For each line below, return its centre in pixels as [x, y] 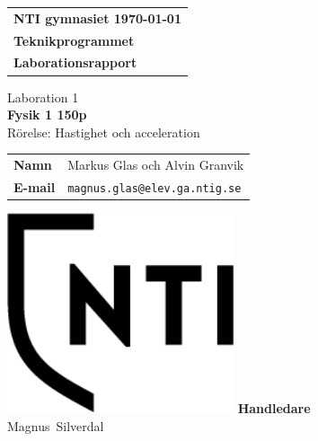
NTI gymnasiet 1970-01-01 [97, 18]
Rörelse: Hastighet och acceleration [104, 132]
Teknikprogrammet [74, 40]
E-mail [35, 186]
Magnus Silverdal [56, 425]
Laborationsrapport [75, 62]
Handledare [274, 407]
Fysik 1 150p [47, 115]
